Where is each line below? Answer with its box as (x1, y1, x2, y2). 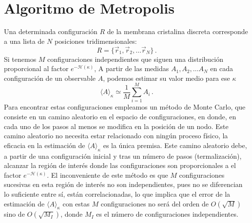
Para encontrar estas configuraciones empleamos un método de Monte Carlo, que (4, 102, 246, 112)
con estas (62, 198, 90, 208)
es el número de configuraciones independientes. (96, 209, 238, 219)
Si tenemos (4, 54, 37, 64)
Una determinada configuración (4, 26, 97, 37)
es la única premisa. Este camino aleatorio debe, (103, 140, 247, 150)
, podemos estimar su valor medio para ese (103, 73, 230, 83)
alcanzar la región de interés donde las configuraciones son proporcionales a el (4, 160, 236, 170)
